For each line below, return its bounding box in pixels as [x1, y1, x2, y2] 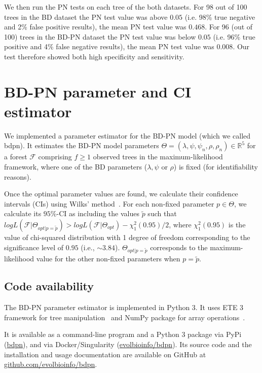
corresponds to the [150, 242, 208, 252]
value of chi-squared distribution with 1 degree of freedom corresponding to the [4, 232, 250, 243]
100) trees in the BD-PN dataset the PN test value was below [4, 31, 196, 42]
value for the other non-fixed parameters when [36, 253, 180, 264]
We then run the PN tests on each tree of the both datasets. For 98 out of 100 [4, 2, 247, 12]
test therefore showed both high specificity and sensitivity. [4, 51, 184, 61]
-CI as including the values [56, 208, 139, 219]
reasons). [4, 171, 31, 182]
